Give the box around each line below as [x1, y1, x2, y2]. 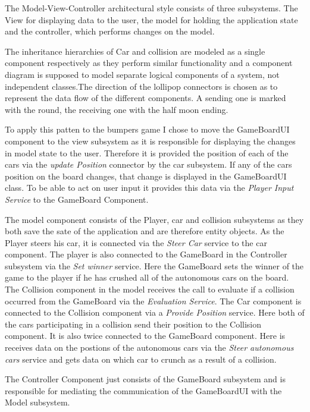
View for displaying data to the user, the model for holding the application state [5, 13, 298, 26]
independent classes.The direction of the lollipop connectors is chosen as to [5, 80, 278, 92]
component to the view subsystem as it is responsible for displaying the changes [5, 134, 296, 147]
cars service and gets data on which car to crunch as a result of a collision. [5, 353, 277, 365]
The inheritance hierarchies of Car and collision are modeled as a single [5, 45, 265, 57]
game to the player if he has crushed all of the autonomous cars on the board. [5, 271, 289, 284]
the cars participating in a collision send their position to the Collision [5, 317, 262, 330]
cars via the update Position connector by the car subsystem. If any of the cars [5, 158, 292, 171]
